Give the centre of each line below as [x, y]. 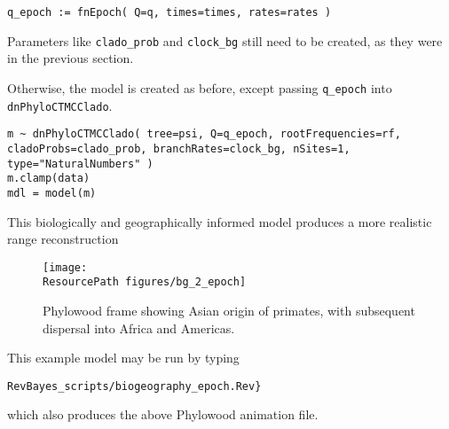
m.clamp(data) [49, 179]
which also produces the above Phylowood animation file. [163, 414]
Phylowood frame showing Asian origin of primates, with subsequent [229, 310]
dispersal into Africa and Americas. [139, 328]
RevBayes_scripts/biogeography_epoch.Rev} [134, 386]
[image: [65, 267]
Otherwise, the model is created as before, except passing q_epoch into [200, 87]
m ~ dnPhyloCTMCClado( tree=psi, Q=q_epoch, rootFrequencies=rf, [204, 134]
